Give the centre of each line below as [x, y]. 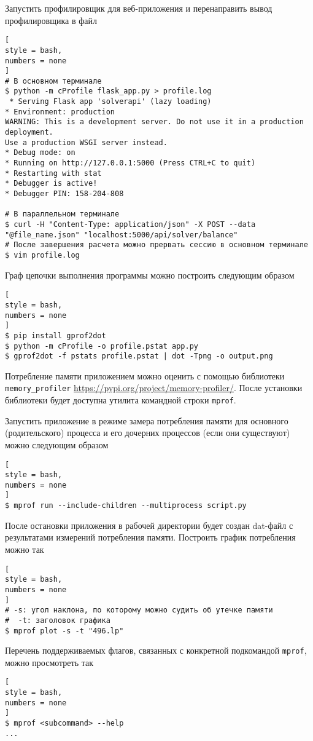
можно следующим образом [57, 444]
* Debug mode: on [40, 153]
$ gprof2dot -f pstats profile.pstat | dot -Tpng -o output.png [139, 356]
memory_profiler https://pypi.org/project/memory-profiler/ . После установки [154, 388]
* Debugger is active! [51, 184]
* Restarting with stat [53, 173]
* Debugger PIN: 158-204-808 [64, 194]
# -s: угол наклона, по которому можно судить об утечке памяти [139, 610]
